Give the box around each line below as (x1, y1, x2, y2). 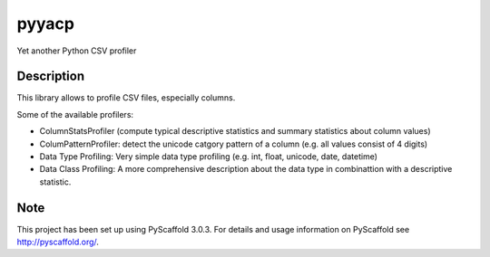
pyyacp (16, 14, 74, 33)
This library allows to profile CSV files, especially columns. (16, 92, 236, 103)
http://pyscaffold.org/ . (16, 236, 100, 248)
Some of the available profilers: (16, 109, 134, 119)
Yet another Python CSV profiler (16, 45, 137, 56)
